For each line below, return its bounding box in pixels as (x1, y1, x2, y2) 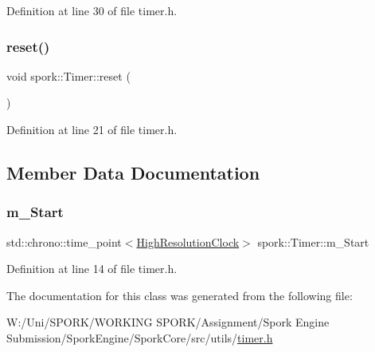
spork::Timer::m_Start (257, 233, 369, 250)
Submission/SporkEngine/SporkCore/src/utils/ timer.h (6, 329, 273, 346)
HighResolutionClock (136, 233, 240, 250)
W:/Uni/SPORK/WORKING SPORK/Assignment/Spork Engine (6, 314, 330, 330)
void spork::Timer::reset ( (6, 67, 131, 84)
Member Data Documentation (6, 160, 260, 184)
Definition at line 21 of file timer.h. (6, 121, 178, 137)
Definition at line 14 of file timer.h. (6, 260, 178, 277)
